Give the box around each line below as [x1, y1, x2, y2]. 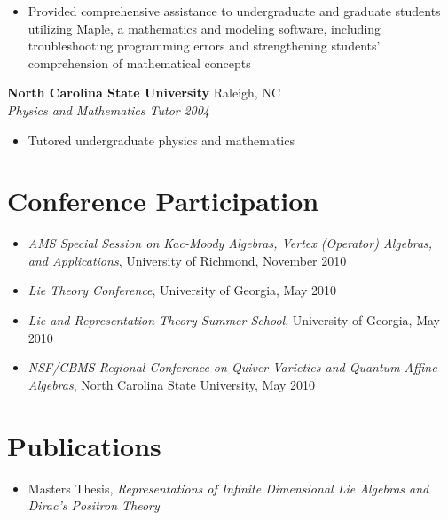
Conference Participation [7, 182, 319, 219]
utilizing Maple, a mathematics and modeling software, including [28, 19, 381, 37]
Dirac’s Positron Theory [28, 496, 160, 515]
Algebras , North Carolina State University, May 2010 [28, 375, 316, 393]
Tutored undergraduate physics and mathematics [28, 130, 295, 149]
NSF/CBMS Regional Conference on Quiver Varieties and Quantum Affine [28, 358, 437, 376]
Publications [7, 427, 161, 463]
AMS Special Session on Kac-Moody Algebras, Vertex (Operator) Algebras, [28, 234, 433, 252]
